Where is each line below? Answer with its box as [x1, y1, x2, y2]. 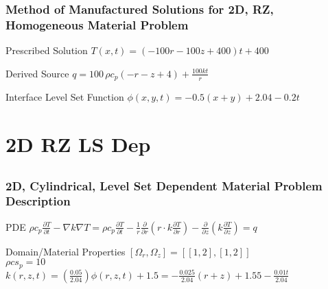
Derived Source [5, 66, 69, 80]
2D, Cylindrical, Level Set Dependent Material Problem [5, 177, 323, 194]
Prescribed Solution [5, 43, 88, 58]
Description [5, 192, 71, 210]
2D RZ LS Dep [5, 129, 151, 158]
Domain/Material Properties [5, 244, 126, 258]
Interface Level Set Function [5, 90, 124, 104]
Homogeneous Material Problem [5, 16, 189, 33]
